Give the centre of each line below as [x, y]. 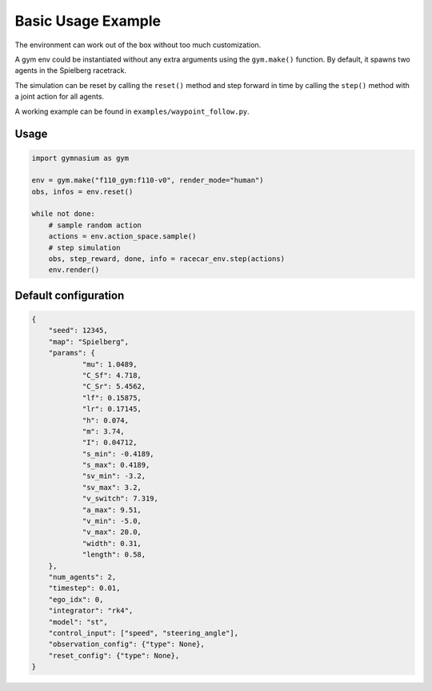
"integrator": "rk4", [91, 611]
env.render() [74, 270]
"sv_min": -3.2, [114, 476]
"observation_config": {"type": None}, [127, 644]
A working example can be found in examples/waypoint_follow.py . [132, 111]
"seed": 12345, [78, 331]
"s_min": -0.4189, [118, 454]
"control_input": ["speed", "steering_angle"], [144, 633]
